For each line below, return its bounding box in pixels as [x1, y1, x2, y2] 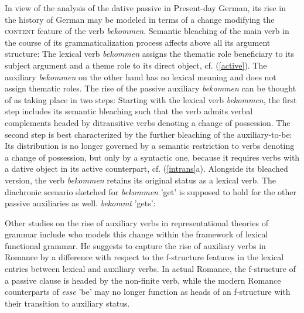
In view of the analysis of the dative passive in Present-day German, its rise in [5, 2, 286, 13]
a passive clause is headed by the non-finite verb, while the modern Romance [5, 274, 281, 286]
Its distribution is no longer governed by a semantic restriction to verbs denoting [5, 140, 295, 152]
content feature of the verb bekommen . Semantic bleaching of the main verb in [5, 25, 289, 37]
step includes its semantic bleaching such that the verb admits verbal [5, 105, 253, 117]
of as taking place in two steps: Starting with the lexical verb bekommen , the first [5, 93, 297, 106]
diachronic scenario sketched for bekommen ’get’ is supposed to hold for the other [5, 185, 296, 198]
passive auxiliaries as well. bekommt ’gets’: [5, 197, 156, 209]
